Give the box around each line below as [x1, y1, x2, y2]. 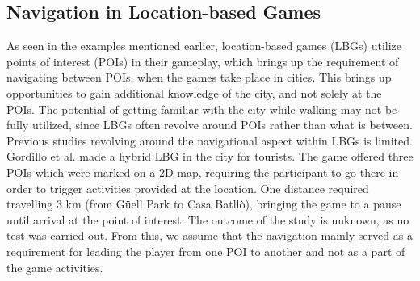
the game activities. [6, 258, 103, 275]
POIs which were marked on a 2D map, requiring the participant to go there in [6, 163, 399, 180]
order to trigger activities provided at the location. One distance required [6, 179, 369, 196]
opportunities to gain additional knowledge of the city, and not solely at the [6, 84, 382, 101]
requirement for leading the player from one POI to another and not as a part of [6, 242, 405, 259]
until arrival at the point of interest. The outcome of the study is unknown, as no [6, 211, 409, 228]
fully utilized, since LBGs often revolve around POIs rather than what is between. [6, 116, 413, 133]
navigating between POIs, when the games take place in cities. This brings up [6, 69, 392, 86]
